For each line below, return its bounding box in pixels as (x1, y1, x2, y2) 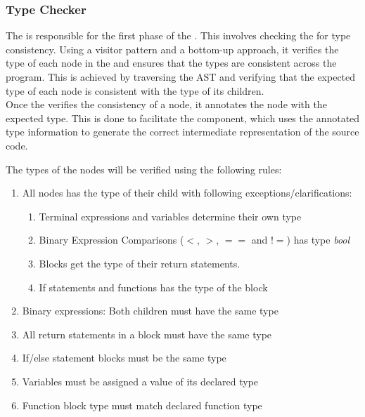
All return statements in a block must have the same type (22, 326, 272, 341)
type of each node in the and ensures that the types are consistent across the (6, 55, 337, 70)
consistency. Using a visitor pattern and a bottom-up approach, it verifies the (6, 41, 339, 56)
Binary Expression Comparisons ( (39, 232, 184, 247)
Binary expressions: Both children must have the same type (22, 303, 278, 318)
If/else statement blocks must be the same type (22, 350, 226, 365)
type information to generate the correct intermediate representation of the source (6, 124, 359, 139)
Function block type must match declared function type (22, 397, 262, 412)
